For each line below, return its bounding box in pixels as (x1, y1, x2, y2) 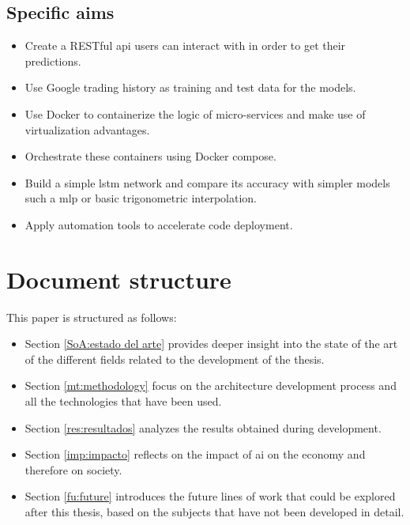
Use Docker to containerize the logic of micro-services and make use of (24, 105, 366, 122)
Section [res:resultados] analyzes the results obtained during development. (24, 419, 382, 436)
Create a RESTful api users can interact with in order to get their (24, 37, 346, 54)
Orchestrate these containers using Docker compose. (24, 148, 276, 164)
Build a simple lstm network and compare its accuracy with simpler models (24, 174, 390, 191)
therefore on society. (24, 461, 122, 478)
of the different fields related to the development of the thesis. (24, 350, 325, 367)
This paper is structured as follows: (6, 308, 177, 325)
